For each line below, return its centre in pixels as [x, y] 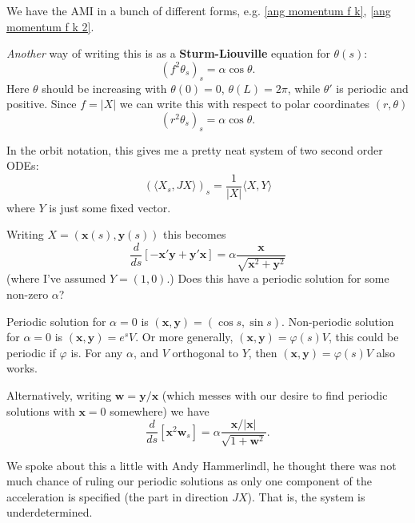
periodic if [31, 352]
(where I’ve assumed [56, 278]
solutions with [41, 410]
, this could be [363, 337]
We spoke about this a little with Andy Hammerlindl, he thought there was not [202, 465]
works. [22, 368]
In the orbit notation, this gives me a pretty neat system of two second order [195, 149]
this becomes [195, 234]
